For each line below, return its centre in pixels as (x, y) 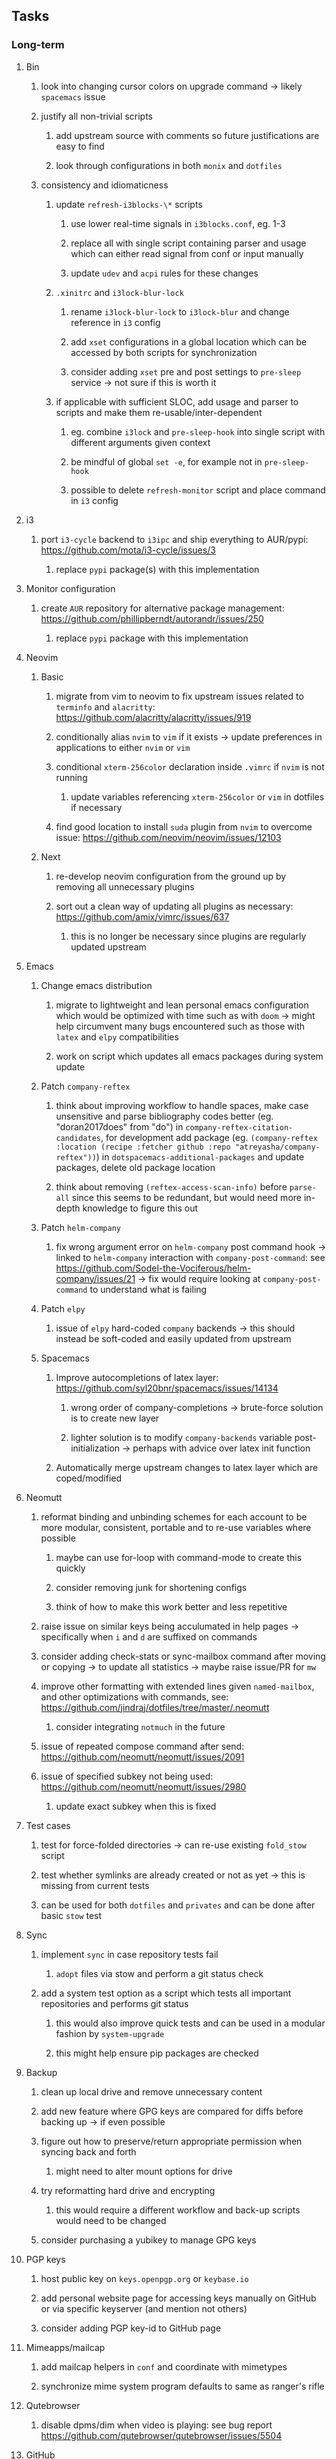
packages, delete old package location (135, 1167)
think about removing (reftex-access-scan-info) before (171, 1186)
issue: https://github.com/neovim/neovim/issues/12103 (168, 837)
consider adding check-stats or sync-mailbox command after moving (183, 1656)
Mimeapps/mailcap (65, 2347)
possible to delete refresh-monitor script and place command (198, 490)
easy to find (80, 146)
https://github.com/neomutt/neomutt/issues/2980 (143, 1786)
